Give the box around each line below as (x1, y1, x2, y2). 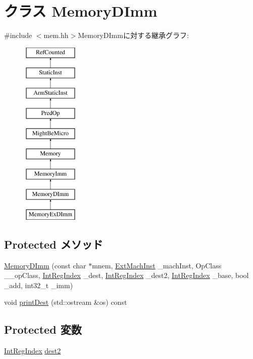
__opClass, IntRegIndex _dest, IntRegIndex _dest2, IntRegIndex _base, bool (4, 270, 249, 281)
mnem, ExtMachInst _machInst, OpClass (92, 260, 222, 270)
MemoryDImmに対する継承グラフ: (78, 30, 189, 41)
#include (4, 30, 32, 41)
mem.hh (43, 30, 69, 41)
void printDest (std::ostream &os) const (4, 297, 127, 307)
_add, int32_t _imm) (4, 280, 73, 290)
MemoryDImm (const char (4, 260, 86, 270)
